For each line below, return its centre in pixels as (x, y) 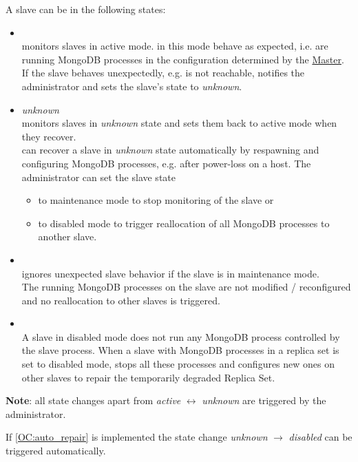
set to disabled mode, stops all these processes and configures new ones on (178, 364)
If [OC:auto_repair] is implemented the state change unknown (137, 437)
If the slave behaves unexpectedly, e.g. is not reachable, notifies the (163, 73)
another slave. (67, 237)
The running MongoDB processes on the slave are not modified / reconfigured (186, 287)
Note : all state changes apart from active (93, 400)
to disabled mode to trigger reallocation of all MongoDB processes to (184, 223)
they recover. (49, 136)
